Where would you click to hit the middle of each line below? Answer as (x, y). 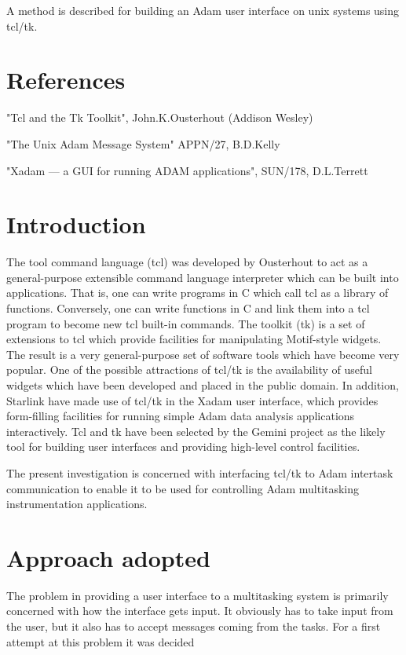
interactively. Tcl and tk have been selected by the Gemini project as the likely (196, 431)
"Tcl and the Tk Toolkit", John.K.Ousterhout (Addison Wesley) (160, 117)
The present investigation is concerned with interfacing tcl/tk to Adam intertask (200, 472)
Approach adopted (108, 557)
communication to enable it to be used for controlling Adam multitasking (183, 488)
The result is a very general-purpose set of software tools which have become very (203, 354)
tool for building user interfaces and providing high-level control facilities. (183, 446)
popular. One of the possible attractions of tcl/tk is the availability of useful (190, 370)
